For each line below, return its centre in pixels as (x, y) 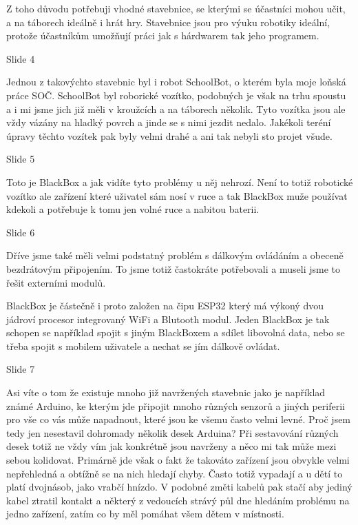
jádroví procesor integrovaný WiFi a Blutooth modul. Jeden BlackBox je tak (168, 319)
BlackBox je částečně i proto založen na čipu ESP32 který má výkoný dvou (165, 306)
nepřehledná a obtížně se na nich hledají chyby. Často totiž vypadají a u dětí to (175, 473)
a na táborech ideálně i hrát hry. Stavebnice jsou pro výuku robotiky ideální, (168, 22)
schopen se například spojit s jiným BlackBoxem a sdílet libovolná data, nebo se (176, 332)
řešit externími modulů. (56, 282)
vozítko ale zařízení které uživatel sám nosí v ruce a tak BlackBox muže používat (177, 195)
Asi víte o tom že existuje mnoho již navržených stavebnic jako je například (166, 392)
